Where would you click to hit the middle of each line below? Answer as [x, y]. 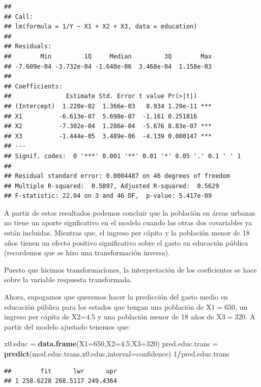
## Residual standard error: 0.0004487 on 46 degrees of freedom [117, 176]
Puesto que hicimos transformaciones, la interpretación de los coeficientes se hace [130, 269]
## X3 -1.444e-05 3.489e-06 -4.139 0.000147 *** [108, 136]
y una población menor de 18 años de [156, 317]
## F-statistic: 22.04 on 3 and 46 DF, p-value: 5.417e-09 [108, 196]
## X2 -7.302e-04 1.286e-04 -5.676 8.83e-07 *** [108, 126]
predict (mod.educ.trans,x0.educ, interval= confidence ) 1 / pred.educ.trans [117, 353]
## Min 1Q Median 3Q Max [108, 56]
